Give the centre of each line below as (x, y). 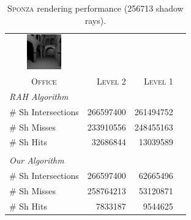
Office (44, 81)
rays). (95, 20)
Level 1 (158, 81)
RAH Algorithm (39, 96)
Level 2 (111, 81)
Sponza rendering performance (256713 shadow (95, 8)
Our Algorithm (37, 160)
